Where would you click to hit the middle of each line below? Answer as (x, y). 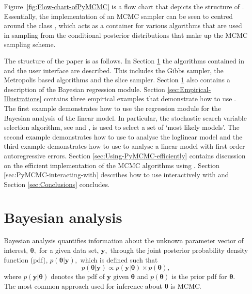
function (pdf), (26, 259)
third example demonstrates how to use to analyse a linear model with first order (125, 146)
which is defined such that (119, 259)
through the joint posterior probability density (179, 250)
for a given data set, (69, 250)
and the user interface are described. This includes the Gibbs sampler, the (114, 70)
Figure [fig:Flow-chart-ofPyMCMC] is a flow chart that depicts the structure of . (124, 6)
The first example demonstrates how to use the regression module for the (112, 108)
